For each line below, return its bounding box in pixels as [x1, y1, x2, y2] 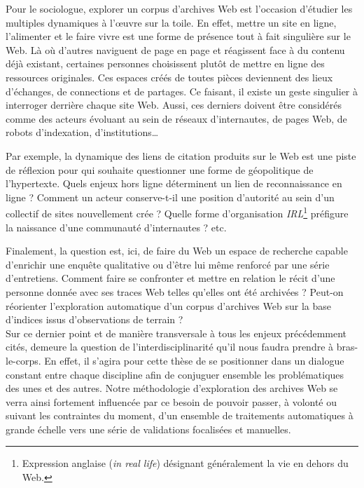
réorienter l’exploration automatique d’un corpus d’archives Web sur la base [6, 298, 331, 313]
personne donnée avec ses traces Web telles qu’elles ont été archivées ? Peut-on [6, 284, 344, 299]
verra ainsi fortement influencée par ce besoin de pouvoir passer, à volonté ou [6, 394, 337, 409]
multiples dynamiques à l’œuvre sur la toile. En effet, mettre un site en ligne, [6, 15, 337, 29]
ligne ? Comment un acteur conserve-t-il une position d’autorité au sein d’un [6, 189, 335, 204]
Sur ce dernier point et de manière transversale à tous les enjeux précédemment [6, 325, 347, 340]
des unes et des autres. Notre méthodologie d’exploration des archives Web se [6, 381, 338, 395]
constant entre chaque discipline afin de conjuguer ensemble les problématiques [6, 367, 344, 381]
